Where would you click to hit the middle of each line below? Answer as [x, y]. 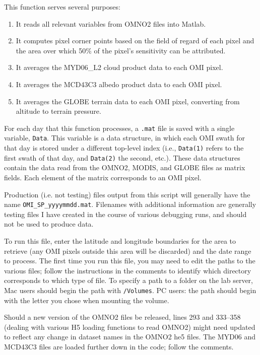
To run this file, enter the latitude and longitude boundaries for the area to [120, 241]
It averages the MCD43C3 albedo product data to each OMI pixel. [119, 84]
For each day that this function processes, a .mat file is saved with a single [119, 128]
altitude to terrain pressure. [58, 111]
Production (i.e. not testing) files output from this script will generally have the [127, 194]
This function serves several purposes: [62, 7]
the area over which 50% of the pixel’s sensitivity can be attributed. [121, 50]
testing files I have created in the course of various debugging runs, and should [125, 214]
